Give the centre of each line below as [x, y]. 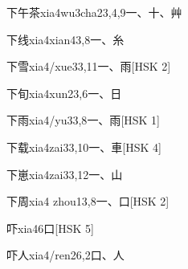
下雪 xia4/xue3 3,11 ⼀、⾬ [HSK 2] [89, 66]
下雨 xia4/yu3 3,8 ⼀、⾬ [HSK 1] [83, 120]
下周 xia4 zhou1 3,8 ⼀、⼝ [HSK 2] [88, 201]
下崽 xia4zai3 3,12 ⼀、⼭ [65, 174]
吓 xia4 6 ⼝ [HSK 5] [50, 228]
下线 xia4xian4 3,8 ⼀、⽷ [65, 39]
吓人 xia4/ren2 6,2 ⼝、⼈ [65, 255]
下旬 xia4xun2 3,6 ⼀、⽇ [64, 93]
